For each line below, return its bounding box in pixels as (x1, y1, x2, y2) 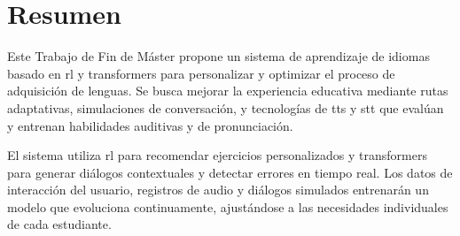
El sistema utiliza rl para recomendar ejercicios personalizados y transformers (7, 146, 427, 164)
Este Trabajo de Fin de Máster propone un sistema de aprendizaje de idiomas (7, 47, 430, 65)
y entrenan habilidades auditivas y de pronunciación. (7, 116, 293, 134)
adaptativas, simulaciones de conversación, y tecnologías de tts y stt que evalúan (7, 98, 444, 117)
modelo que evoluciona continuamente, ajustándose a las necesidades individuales (7, 197, 448, 216)
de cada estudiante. (7, 215, 112, 233)
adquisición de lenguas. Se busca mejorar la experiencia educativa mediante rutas (7, 81, 448, 100)
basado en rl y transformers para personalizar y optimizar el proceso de (7, 64, 395, 82)
